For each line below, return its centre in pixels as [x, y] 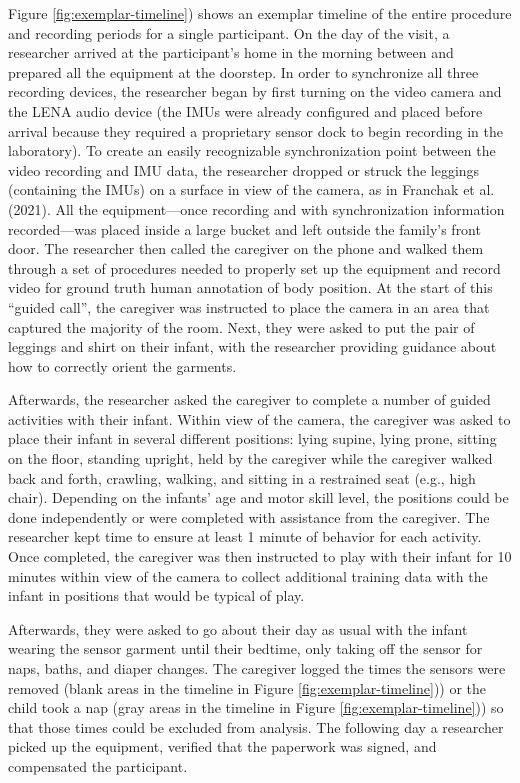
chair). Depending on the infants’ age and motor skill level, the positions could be [258, 497]
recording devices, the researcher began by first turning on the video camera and [255, 91]
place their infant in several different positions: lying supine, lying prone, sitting [252, 438]
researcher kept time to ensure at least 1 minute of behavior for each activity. [245, 536]
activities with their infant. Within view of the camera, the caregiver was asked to [259, 418]
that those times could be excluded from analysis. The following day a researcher [256, 726]
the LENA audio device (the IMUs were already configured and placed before [245, 110]
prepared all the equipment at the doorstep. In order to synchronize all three [243, 71]
